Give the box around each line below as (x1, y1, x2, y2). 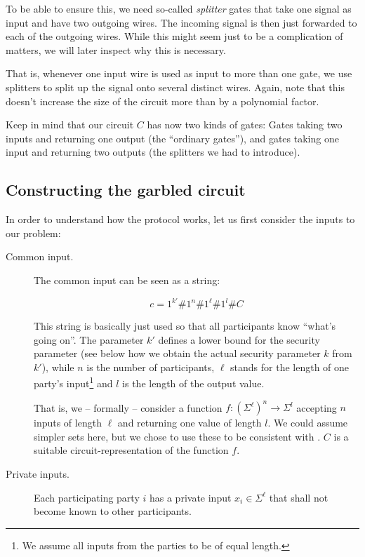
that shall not (269, 490, 328, 504)
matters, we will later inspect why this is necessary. (6, 42, 226, 57)
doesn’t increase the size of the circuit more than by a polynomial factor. (6, 93, 319, 108)
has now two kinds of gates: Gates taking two (147, 117, 343, 132)
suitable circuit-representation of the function (34, 443, 229, 457)
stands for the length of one (230, 359, 350, 374)
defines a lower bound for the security (158, 332, 320, 347)
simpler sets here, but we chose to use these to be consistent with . (34, 429, 321, 443)
